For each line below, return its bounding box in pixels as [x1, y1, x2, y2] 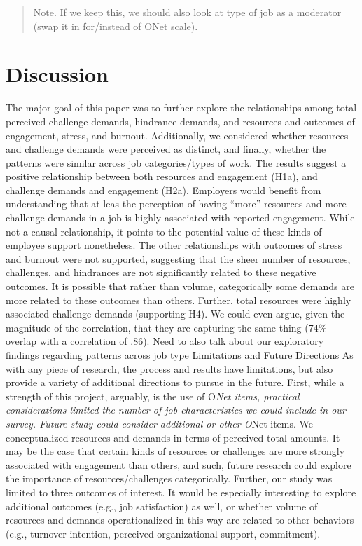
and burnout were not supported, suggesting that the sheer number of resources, [6, 251, 351, 266]
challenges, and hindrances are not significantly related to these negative [6, 265, 316, 280]
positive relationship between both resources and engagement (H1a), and [6, 169, 318, 184]
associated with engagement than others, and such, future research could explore [6, 457, 351, 472]
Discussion [6, 60, 109, 88]
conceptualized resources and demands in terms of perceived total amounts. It [6, 430, 340, 444]
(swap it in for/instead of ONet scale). [33, 18, 198, 33]
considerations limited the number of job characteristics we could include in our [6, 402, 346, 417]
